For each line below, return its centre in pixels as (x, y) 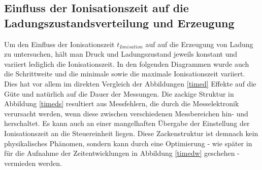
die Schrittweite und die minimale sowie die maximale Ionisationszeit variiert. (125, 74)
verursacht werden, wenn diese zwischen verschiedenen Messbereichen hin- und (126, 113)
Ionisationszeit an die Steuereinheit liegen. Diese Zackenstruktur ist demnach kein (131, 133)
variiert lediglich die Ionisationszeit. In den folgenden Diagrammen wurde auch (127, 63)
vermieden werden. (33, 163)
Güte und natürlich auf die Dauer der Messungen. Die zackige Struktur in (119, 93)
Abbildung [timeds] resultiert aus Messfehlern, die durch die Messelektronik (122, 103)
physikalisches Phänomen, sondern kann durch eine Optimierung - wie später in (128, 143)
